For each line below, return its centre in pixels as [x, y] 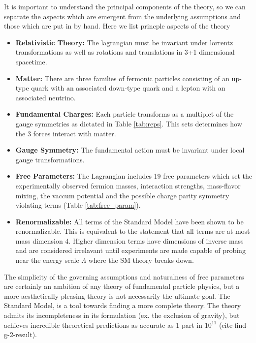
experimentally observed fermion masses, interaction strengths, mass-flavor [128, 185]
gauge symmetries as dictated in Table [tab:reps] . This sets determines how [129, 123]
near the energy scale [47, 260]
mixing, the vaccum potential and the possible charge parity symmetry [122, 195]
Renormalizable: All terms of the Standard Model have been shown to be [129, 221]
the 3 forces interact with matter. [66, 133]
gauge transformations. [50, 159]
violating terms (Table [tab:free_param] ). [78, 205]
